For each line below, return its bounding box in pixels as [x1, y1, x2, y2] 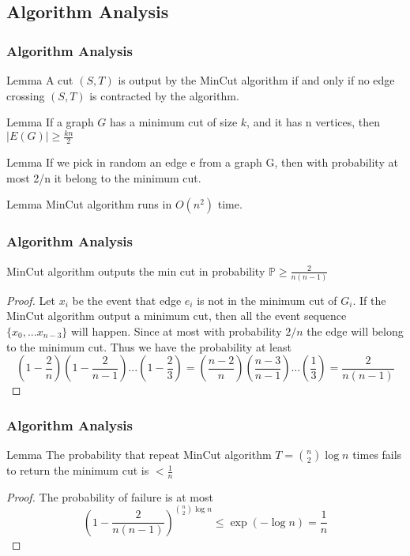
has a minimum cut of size [110, 114, 238, 130]
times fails [352, 446, 402, 463]
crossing [6, 87, 45, 103]
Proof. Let [6, 291, 55, 308]
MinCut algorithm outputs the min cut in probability [6, 262, 265, 279]
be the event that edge [72, 291, 182, 308]
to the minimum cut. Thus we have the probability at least [6, 338, 292, 355]
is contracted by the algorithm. [89, 87, 239, 103]
